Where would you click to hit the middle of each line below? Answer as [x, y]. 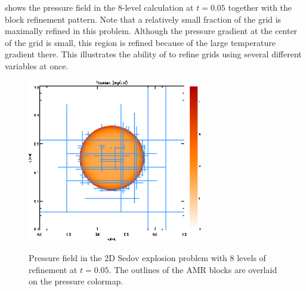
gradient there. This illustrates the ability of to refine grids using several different [153, 54]
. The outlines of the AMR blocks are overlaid [193, 269]
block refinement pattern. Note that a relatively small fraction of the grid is [143, 19]
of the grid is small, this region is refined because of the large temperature [140, 42]
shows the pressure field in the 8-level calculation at [99, 7]
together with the [260, 7]
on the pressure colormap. [76, 281]
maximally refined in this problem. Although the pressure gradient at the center [151, 31]
